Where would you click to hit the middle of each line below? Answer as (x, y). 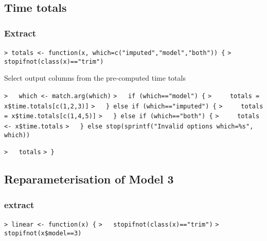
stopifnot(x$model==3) (43, 233)
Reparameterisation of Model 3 (89, 179)
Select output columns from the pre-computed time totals (95, 78)
